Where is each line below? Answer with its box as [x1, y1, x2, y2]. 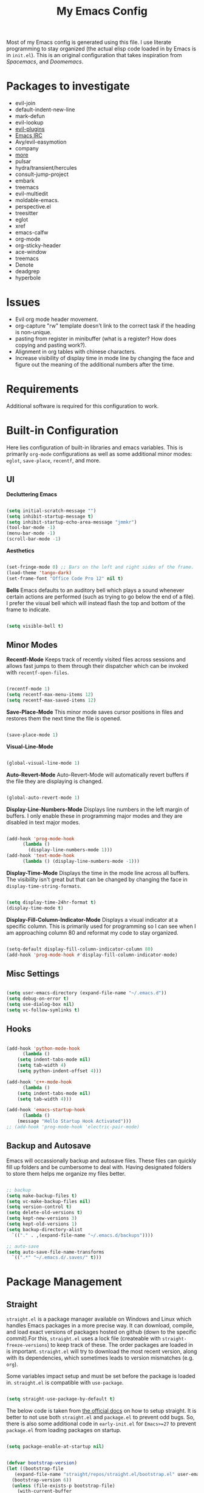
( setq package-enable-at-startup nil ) [6, 1444, 104, 1450]
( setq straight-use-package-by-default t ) [6, 1396, 115, 1402]
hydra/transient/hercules [15, 164, 77, 172]
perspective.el [15, 203, 52, 211]
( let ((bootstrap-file [6, 1466, 64, 1472]
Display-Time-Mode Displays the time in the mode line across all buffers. [6, 869, 190, 876]
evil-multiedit [15, 190, 49, 197]
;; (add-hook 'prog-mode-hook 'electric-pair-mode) [6, 1124, 140, 1130]
